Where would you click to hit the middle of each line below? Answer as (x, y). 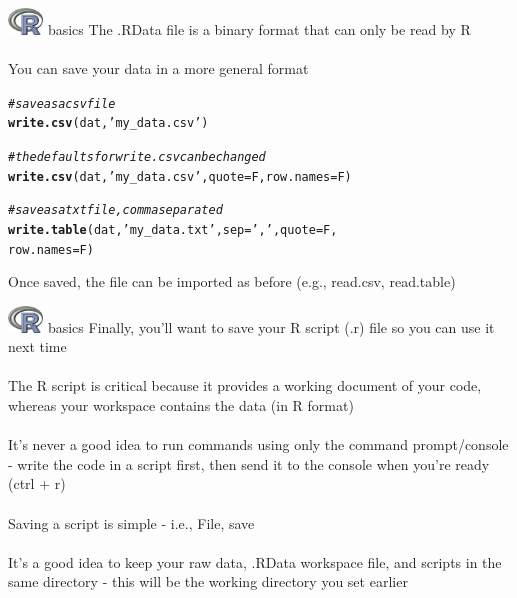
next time (37, 346)
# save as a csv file (62, 103)
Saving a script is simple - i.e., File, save (131, 522)
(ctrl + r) (37, 483)
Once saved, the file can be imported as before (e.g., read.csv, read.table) (232, 281)
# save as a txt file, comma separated (115, 210)
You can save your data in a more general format (158, 67)
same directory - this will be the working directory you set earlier (208, 581)
